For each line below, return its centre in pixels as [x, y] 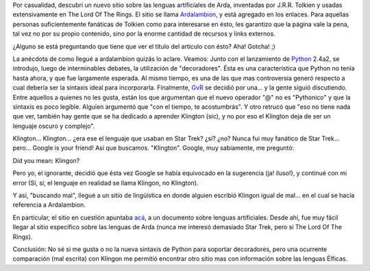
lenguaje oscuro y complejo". [54, 126]
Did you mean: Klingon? [46, 160]
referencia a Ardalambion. [49, 205]
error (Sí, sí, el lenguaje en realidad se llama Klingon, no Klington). [106, 183]
